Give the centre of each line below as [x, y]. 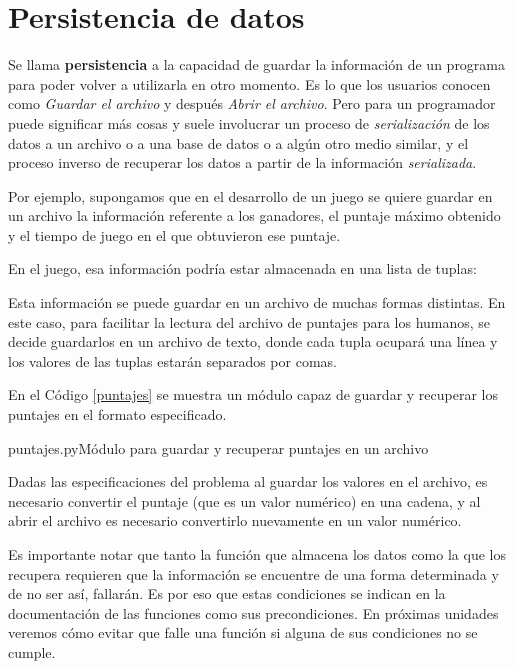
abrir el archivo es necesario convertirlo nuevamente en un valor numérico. [235, 520]
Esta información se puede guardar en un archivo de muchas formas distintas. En [257, 302]
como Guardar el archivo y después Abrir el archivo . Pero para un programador [252, 103]
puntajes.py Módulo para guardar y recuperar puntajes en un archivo [218, 447]
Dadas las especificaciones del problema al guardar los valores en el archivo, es [248, 481]
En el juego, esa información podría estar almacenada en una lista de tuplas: [242, 268]
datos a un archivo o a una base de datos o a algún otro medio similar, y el [238, 142]
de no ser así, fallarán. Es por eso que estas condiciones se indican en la [227, 593]
